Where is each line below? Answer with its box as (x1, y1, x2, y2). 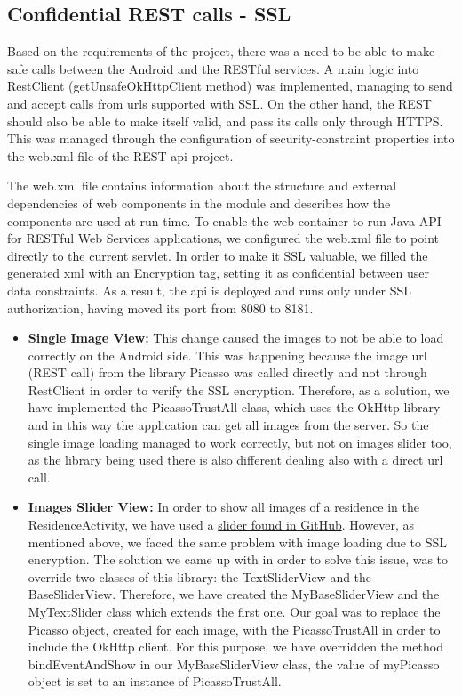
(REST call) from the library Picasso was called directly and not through (28, 363, 427, 382)
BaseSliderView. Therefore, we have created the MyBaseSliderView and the (28, 585, 440, 603)
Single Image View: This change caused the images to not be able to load (28, 328, 444, 347)
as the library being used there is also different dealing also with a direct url (28, 450, 443, 469)
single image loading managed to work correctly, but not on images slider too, (28, 433, 452, 451)
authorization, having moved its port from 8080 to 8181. (7, 298, 314, 317)
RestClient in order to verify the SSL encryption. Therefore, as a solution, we (28, 380, 450, 399)
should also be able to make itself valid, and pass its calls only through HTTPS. (7, 111, 443, 130)
